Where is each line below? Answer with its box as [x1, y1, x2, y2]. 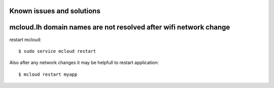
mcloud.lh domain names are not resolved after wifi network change [9, 23, 230, 32]
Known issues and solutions [9, 7, 101, 15]
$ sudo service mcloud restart [18, 48, 96, 54]
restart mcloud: [9, 36, 42, 43]
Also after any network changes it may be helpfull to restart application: [9, 60, 159, 66]
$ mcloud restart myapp [18, 71, 78, 77]
